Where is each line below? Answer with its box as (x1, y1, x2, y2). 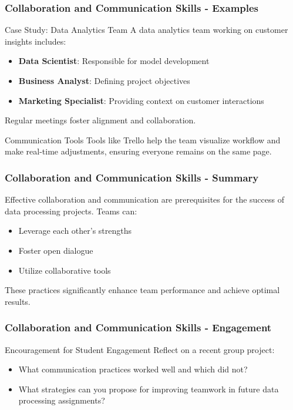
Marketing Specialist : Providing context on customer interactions (18, 94, 264, 106)
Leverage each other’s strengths (18, 224, 132, 237)
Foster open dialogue (18, 244, 93, 256)
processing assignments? (18, 394, 105, 406)
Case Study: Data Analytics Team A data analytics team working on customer (5, 23, 288, 36)
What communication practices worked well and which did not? (18, 363, 248, 375)
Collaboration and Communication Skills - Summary (5, 170, 259, 184)
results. (5, 295, 31, 307)
